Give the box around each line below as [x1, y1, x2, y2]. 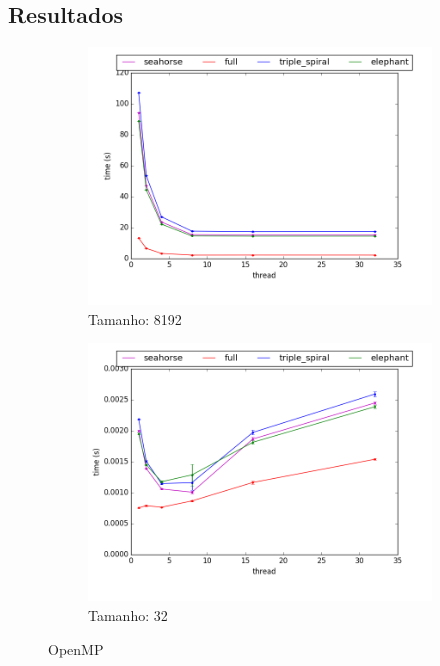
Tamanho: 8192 [88, 308, 182, 329]
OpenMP [48, 638, 104, 659]
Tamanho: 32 [88, 604, 168, 625]
